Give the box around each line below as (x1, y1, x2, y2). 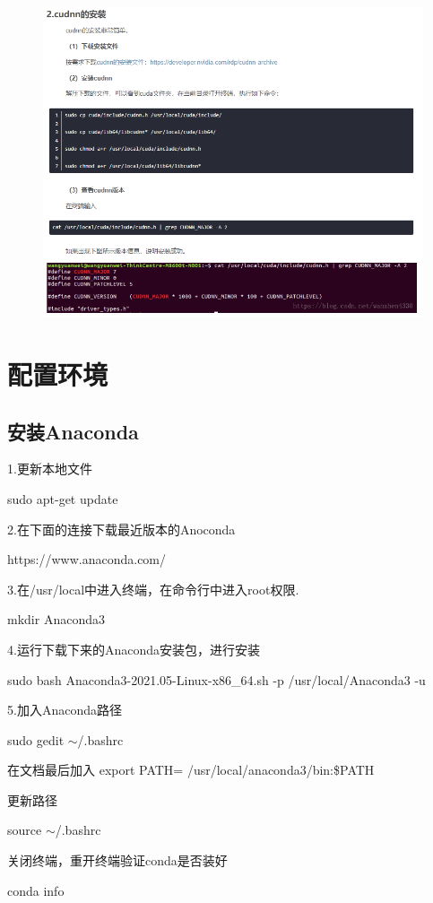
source (7, 821, 42, 839)
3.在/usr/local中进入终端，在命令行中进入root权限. (7, 579, 299, 598)
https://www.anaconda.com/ (7, 550, 167, 569)
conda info (7, 881, 65, 899)
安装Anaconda (7, 417, 139, 445)
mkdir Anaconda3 (7, 610, 105, 629)
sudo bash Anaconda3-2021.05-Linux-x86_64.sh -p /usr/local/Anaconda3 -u (7, 670, 426, 689)
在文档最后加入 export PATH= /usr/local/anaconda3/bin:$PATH (7, 760, 375, 779)
